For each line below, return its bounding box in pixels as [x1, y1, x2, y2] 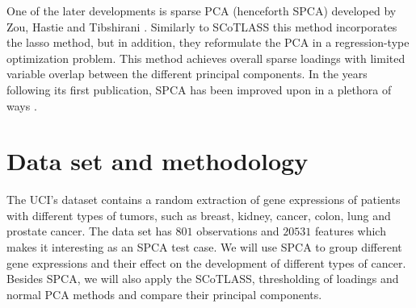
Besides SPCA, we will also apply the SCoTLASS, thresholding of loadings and [6, 270, 399, 287]
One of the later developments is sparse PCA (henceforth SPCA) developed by [6, 2, 397, 19]
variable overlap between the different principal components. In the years [6, 65, 368, 82]
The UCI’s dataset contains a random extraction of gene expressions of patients [6, 191, 401, 208]
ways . [6, 97, 37, 114]
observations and [196, 223, 279, 239]
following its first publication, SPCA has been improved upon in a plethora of [6, 81, 392, 98]
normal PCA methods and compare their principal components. [6, 285, 322, 302]
